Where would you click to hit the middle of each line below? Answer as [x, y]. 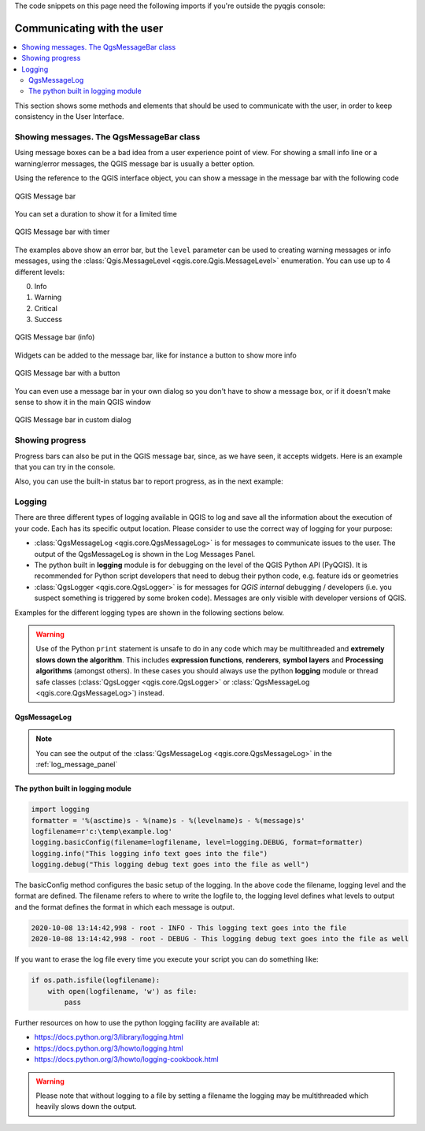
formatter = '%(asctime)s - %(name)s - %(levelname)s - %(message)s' [168, 820]
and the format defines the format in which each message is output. [125, 907]
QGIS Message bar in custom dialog [73, 420]
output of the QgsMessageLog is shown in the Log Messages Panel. [145, 554]
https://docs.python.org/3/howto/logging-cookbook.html [127, 1059]
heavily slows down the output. [86, 1107]
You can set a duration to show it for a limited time [96, 213]
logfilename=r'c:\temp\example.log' [102, 831]
